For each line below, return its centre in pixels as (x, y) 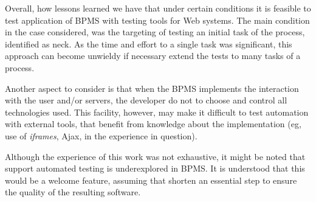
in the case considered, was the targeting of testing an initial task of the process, (155, 32)
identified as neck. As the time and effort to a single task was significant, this (149, 44)
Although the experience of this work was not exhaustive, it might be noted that (155, 156)
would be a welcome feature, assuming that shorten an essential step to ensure (151, 180)
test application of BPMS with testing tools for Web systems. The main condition (157, 20)
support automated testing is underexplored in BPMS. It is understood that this (155, 168)
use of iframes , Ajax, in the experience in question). (101, 135)
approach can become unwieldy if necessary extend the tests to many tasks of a (153, 56)
